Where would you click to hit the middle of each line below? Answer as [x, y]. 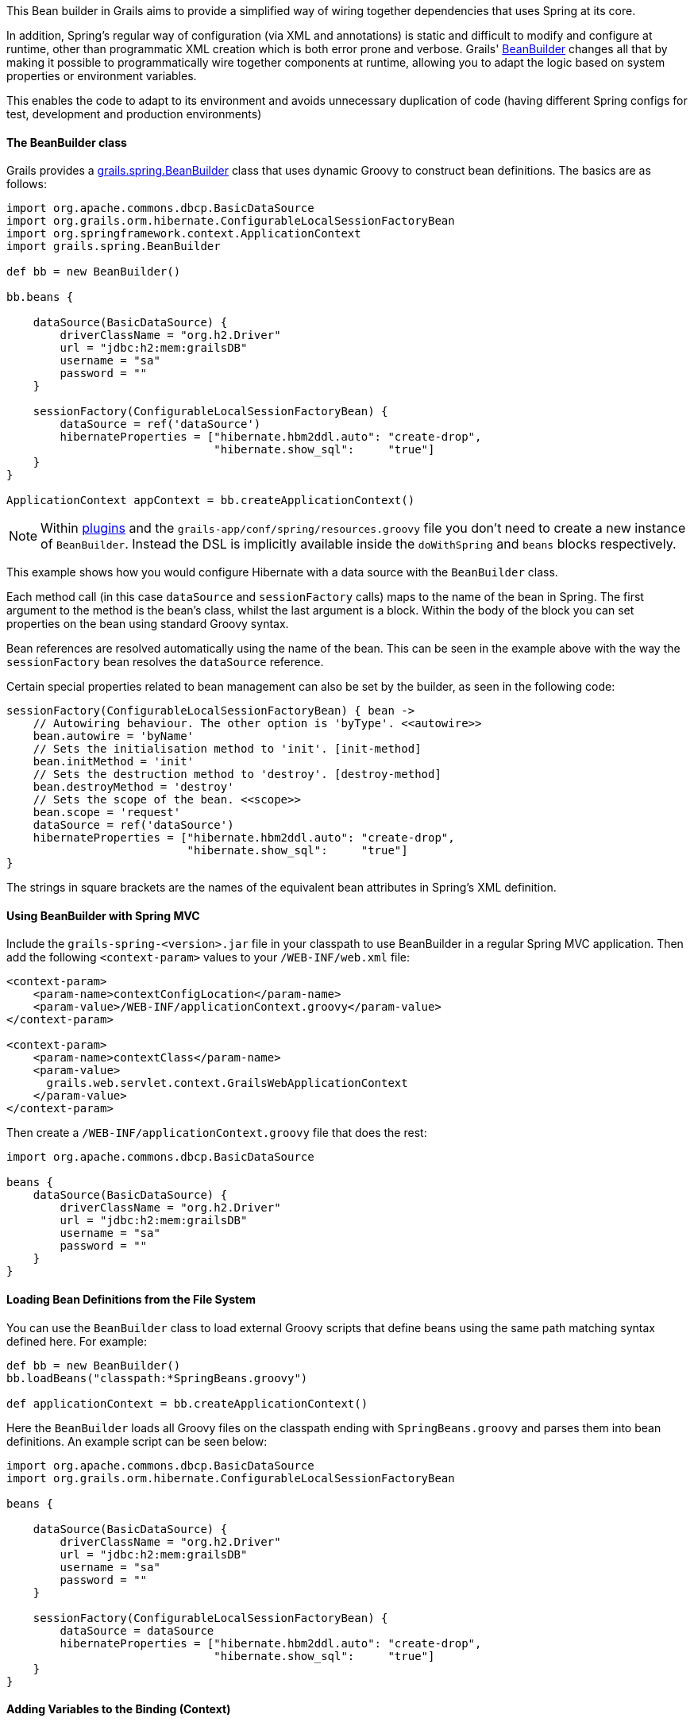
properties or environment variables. [102, 76]
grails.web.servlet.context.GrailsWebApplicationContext [227, 1083]
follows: [27, 184]
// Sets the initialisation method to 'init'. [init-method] [227, 749]
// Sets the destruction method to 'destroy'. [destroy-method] [237, 774]
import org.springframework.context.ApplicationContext [184, 234]
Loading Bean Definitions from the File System [131, 1300]
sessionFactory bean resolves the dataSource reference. [165, 662]
